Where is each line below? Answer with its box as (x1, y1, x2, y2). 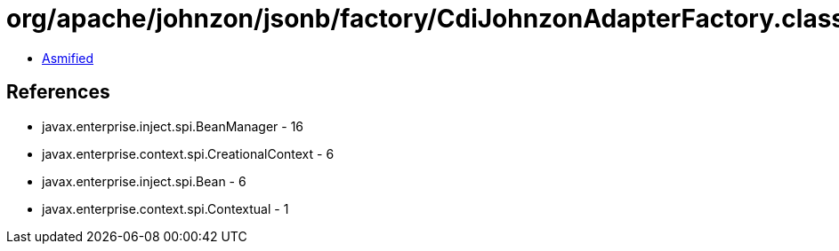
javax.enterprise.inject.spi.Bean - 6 (42, 173, 246, 189)
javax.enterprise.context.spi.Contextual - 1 (42, 200, 289, 216)
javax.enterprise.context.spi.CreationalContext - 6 (42, 145, 335, 161)
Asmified (42, 50, 94, 66)
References (6, 81, 110, 104)
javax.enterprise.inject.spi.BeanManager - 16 (42, 118, 304, 134)
